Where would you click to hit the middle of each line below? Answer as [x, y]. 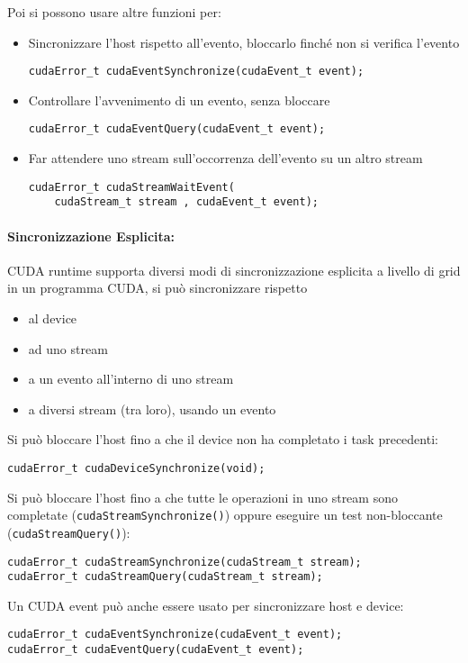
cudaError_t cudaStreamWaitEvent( [131, 187]
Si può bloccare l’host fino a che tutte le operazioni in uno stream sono [202, 497]
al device [53, 318]
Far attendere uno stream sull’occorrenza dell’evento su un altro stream [225, 158]
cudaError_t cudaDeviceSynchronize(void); [136, 468]
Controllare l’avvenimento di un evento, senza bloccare [179, 100]
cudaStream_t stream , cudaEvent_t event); [186, 202]
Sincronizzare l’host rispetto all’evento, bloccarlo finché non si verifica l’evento [244, 42]
